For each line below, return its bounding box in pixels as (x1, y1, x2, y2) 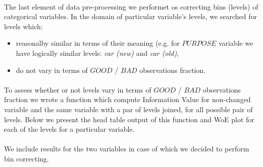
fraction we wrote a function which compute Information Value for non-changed (4, 94, 251, 105)
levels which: (4, 21, 43, 31)
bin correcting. (4, 153, 49, 163)
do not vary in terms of (16, 64, 88, 75)
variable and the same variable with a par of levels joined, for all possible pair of (4, 104, 253, 114)
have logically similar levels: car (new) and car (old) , (16, 47, 179, 58)
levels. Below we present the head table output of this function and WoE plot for (4, 114, 254, 124)
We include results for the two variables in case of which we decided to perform (4, 143, 249, 154)
